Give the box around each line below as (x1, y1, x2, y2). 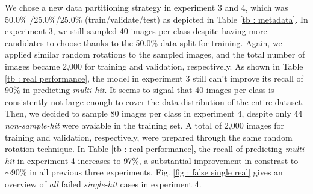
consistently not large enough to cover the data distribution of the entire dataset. (5, 95, 305, 108)
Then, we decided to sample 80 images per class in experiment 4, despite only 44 (5, 107, 303, 120)
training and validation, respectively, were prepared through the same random (5, 130, 293, 143)
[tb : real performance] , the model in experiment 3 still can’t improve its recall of (5, 71, 303, 84)
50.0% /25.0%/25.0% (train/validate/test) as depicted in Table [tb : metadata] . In (5, 13, 308, 25)
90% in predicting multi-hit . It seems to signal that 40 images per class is (5, 83, 274, 96)
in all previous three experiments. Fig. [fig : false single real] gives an (29, 166, 283, 178)
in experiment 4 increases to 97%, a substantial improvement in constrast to (17, 154, 299, 166)
